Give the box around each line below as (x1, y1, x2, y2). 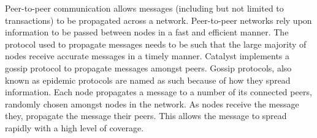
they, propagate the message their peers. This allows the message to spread (5, 109, 287, 122)
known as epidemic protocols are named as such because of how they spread (5, 73, 291, 86)
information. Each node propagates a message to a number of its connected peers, (5, 85, 312, 98)
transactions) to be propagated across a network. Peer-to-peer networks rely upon (5, 13, 312, 26)
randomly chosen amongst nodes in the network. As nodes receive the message (5, 97, 299, 110)
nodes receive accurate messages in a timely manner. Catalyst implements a (5, 49, 290, 62)
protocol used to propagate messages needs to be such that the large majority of (5, 37, 307, 50)
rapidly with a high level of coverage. (5, 121, 144, 134)
